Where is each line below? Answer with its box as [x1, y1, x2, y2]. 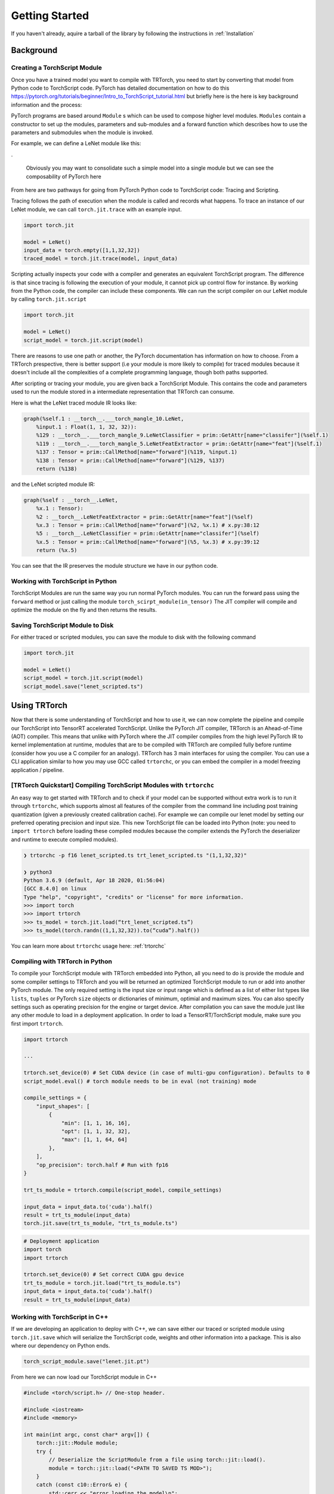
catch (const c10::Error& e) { [36, 1481, 128, 1488]
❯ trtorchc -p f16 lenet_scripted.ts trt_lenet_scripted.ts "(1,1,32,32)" [23, 852, 248, 859]
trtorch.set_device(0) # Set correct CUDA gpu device [23, 1271, 184, 1278]
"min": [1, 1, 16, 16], [61, 1119, 131, 1126]
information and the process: [11, 101, 82, 108]
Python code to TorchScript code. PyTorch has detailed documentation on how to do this [11, 84, 230, 92]
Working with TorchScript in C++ [11, 1312, 109, 1321]
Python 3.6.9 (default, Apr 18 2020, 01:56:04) [23, 877, 165, 884]
